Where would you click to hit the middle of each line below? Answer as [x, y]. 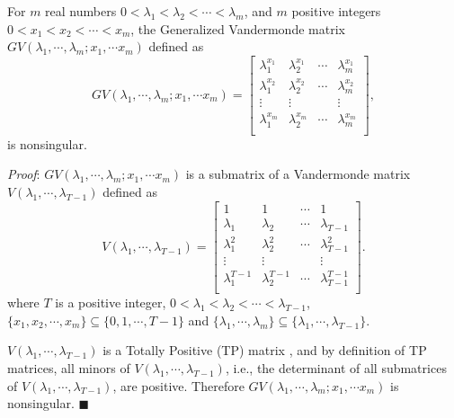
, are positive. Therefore [178, 385]
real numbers [81, 11]
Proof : [24, 174]
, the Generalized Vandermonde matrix [238, 28]
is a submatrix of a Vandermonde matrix [298, 174]
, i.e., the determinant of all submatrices [336, 368]
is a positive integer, [111, 302]
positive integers [336, 11]
